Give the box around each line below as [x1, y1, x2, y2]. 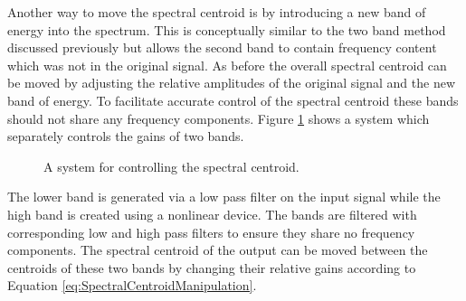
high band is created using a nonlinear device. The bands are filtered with [7, 204, 417, 223]
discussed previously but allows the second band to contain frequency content [7, 38, 437, 57]
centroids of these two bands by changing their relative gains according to [7, 258, 416, 277]
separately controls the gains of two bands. [7, 127, 244, 146]
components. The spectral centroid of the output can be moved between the [7, 240, 428, 259]
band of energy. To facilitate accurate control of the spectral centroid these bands [7, 90, 459, 109]
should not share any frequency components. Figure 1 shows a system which [7, 108, 430, 127]
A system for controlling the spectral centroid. [43, 156, 300, 175]
